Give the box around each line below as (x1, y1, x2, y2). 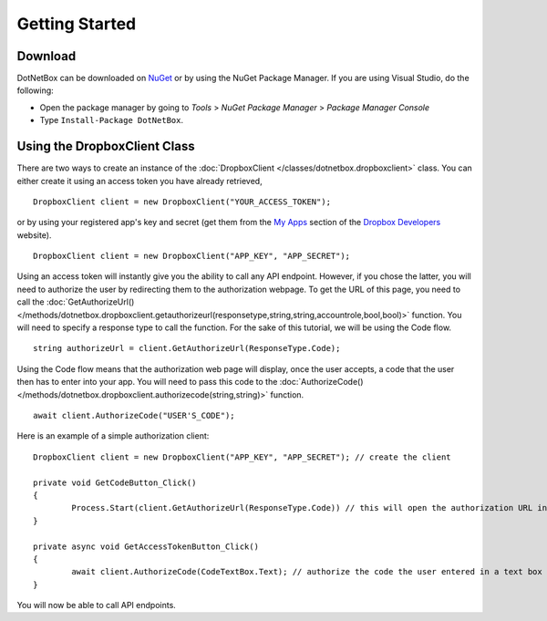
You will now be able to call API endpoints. (16, 600, 177, 611)
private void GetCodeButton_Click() (33, 477, 197, 488)
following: (16, 85, 54, 96)
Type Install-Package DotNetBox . (39, 115, 184, 126)
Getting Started (16, 14, 137, 34)
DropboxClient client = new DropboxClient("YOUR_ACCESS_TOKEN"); (33, 196, 332, 207)
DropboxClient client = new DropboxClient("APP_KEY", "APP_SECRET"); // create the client (33, 451, 451, 462)
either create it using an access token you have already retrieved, (16, 175, 263, 186)
